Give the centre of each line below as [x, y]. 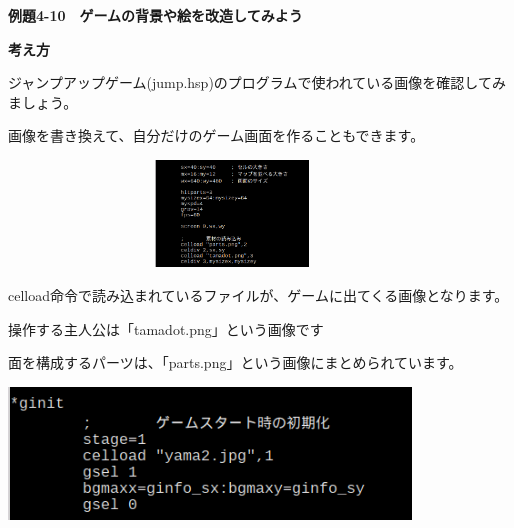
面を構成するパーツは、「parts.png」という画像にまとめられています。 [235, 362]
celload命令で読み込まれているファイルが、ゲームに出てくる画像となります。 [258, 294]
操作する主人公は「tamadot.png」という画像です [166, 328]
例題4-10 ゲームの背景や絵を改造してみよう [155, 15]
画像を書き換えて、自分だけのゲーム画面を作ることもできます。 [216, 135]
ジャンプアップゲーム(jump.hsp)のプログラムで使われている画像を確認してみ [257, 82]
